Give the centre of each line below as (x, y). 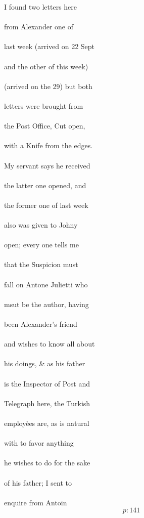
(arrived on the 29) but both (48, 86)
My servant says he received (47, 165)
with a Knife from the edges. (49, 145)
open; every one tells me (41, 245)
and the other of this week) (46, 66)
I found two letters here (41, 7)
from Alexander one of (39, 27)
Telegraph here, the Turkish (47, 403)
